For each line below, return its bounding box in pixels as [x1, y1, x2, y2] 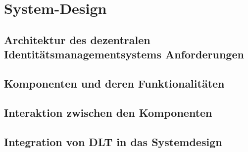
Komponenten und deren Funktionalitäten [4, 75, 225, 91]
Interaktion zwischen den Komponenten [4, 104, 212, 120]
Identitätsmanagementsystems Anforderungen [4, 47, 244, 62]
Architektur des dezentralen [4, 32, 150, 47]
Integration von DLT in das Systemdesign [4, 134, 222, 149]
